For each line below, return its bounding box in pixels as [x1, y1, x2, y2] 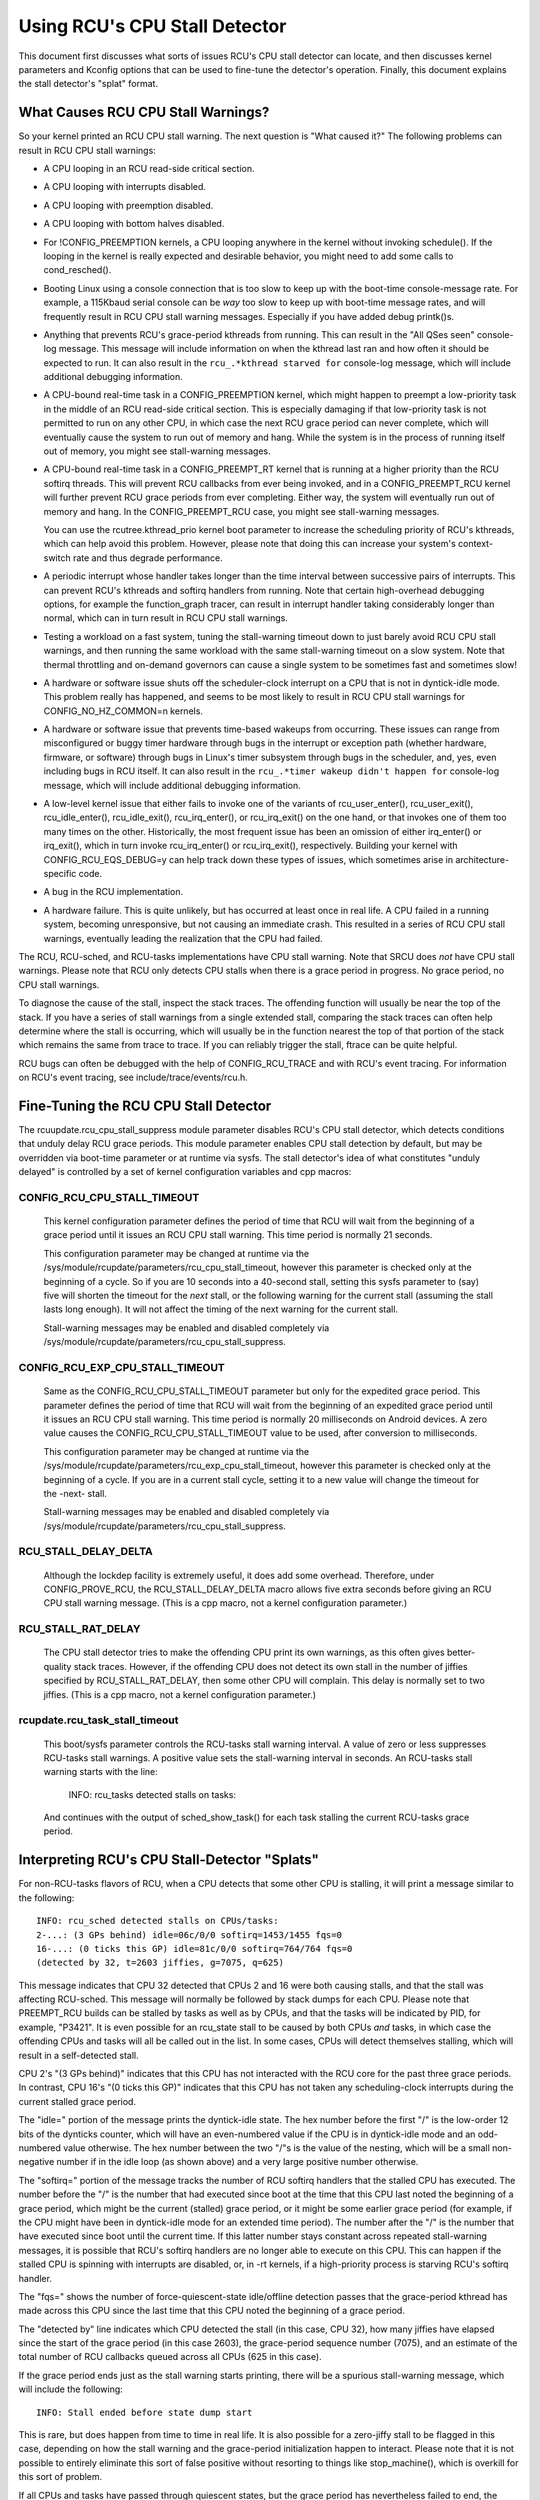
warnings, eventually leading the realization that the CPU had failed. [43, 932, 324, 944]
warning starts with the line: [43, 1766, 159, 1778]
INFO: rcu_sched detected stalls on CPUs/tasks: [36, 1915, 279, 1927]
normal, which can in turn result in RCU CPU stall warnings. [43, 612, 289, 624]
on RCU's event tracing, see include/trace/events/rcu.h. [18, 1071, 249, 1084]
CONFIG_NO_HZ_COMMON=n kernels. [43, 705, 204, 717]
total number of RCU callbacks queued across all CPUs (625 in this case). [18, 2351, 322, 2363]
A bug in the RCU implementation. [43, 886, 184, 898]
